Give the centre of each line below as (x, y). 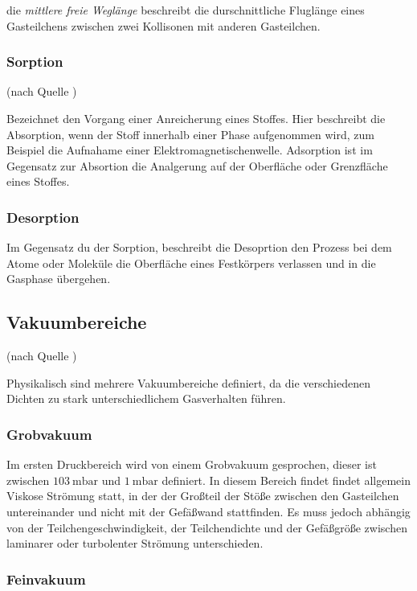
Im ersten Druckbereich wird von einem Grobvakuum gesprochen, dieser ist (192, 464)
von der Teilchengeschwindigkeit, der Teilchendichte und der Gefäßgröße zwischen (207, 527)
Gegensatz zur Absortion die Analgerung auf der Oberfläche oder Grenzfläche (197, 165)
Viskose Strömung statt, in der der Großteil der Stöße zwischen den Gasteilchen (203, 496)
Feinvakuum (46, 579)
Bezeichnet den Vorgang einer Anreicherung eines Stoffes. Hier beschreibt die (196, 118)
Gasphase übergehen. (59, 279)
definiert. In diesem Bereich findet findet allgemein (286, 480)
